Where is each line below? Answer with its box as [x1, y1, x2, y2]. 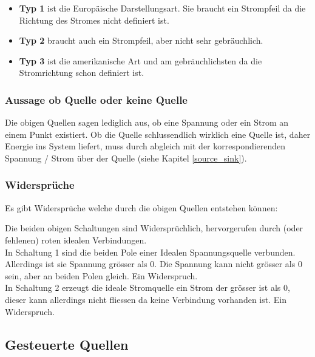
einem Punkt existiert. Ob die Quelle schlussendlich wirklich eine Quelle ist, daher [5, 127, 311, 140]
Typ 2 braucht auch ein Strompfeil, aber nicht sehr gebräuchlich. [19, 34, 263, 47]
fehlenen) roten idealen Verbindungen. [5, 233, 147, 246]
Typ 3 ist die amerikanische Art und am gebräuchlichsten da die [19, 54, 262, 67]
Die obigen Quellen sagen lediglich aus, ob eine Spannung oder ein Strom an [5, 116, 289, 129]
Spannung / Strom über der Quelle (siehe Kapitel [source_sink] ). [5, 151, 247, 164]
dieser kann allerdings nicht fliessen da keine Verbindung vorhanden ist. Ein [5, 293, 286, 305]
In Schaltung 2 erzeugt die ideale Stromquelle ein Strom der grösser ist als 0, [5, 281, 290, 294]
